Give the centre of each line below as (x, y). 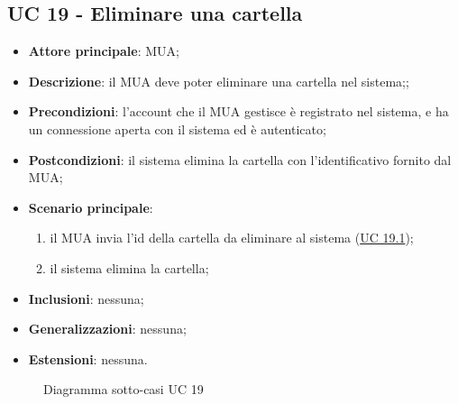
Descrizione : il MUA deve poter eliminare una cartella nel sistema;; (219, 81)
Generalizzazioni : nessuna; (107, 329)
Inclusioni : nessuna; (86, 298)
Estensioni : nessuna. (88, 358)
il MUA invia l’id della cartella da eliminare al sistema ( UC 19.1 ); (232, 238)
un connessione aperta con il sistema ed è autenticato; (177, 129)
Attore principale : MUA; (104, 51)
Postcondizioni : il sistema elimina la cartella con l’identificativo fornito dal (240, 159)
